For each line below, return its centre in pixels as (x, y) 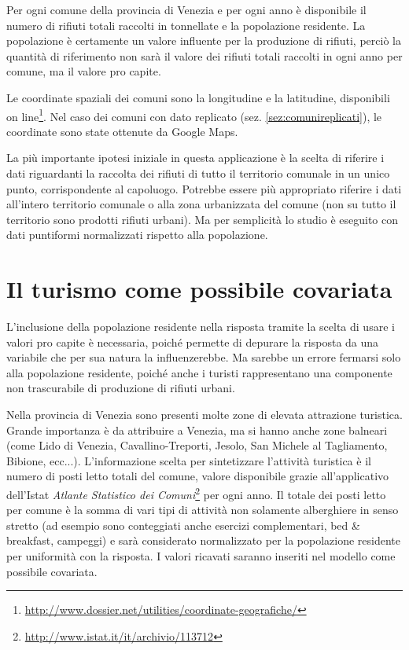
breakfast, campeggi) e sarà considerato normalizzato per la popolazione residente (204, 540)
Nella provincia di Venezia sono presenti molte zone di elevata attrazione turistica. (204, 415)
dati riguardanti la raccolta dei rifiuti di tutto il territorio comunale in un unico (198, 173)
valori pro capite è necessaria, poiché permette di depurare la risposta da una (193, 342)
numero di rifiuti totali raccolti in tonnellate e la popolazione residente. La (186, 25)
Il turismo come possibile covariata (199, 289)
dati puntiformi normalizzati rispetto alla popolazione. (137, 235)
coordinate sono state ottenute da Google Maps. (122, 131)
